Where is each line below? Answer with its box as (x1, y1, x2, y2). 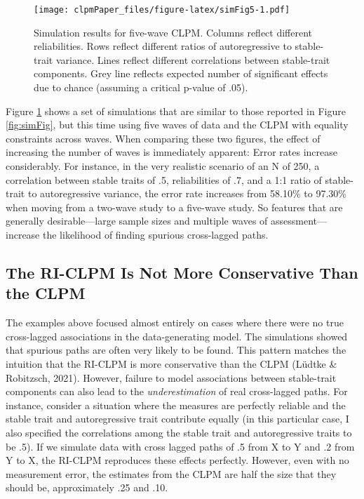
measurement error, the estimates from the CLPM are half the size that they (6, 466, 337, 481)
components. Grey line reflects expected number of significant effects (34, 66, 328, 81)
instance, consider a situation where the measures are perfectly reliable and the (6, 397, 346, 412)
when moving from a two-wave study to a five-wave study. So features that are (6, 199, 343, 214)
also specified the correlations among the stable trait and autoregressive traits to (6, 425, 352, 439)
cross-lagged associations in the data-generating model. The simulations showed (6, 328, 348, 343)
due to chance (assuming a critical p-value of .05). (34, 80, 248, 95)
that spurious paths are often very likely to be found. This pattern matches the (6, 342, 346, 357)
